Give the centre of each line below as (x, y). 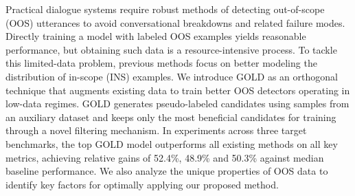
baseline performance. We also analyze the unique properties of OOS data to (167, 171)
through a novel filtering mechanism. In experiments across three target (156, 130)
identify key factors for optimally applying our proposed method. (142, 184)
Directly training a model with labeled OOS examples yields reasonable (156, 36)
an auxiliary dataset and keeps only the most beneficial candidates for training (171, 117)
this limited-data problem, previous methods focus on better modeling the (161, 63)
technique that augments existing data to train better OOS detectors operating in (178, 90)
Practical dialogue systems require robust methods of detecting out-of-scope (165, 9)
